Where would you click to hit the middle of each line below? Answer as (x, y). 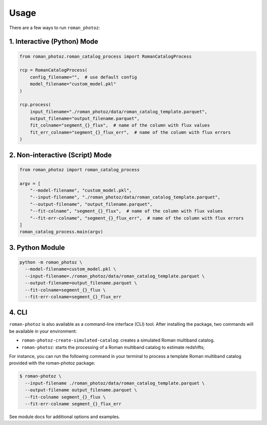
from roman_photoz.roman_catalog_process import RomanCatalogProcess (106, 56)
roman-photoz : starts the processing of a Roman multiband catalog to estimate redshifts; (113, 347)
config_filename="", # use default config (83, 77)
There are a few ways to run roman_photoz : (55, 28)
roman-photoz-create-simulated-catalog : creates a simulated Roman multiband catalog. (118, 340)
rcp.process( (35, 105)
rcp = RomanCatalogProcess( (53, 70)
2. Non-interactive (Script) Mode (61, 155)
